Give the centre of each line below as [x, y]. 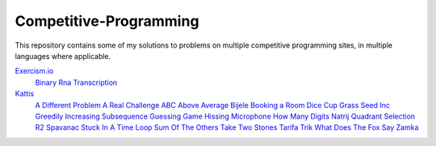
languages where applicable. [63, 56]
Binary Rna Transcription [76, 82]
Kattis [25, 94]
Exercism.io [34, 71]
